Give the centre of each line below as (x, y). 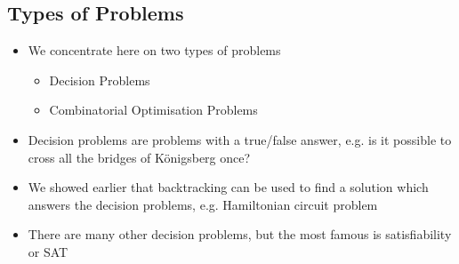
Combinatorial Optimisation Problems (153, 110)
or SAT (48, 251)
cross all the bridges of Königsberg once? (139, 157)
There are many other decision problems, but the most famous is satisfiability (240, 234)
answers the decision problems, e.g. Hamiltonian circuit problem (203, 204)
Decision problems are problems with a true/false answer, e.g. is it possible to (240, 139)
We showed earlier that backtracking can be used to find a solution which (228, 187)
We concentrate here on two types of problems (154, 50)
